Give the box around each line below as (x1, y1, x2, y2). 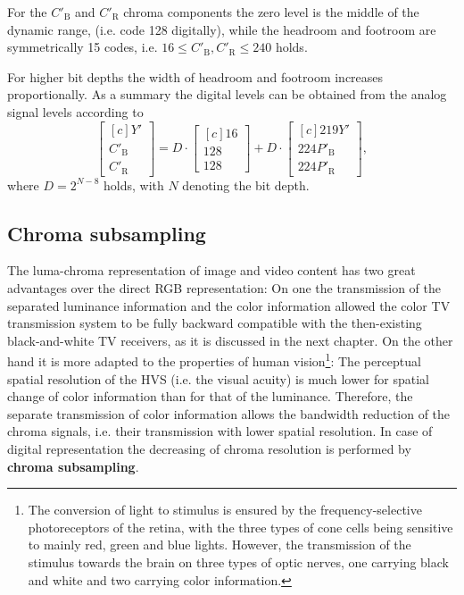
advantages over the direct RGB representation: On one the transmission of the (7, 278, 441, 297)
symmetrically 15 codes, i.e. (7, 38, 158, 56)
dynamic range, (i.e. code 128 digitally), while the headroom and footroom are (7, 20, 436, 38)
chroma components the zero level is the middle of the (123, 3, 419, 21)
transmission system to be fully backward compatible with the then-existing (7, 314, 422, 332)
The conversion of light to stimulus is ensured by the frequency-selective (28, 500, 422, 519)
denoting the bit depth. (182, 175, 310, 194)
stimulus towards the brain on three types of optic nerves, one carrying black (28, 552, 449, 571)
